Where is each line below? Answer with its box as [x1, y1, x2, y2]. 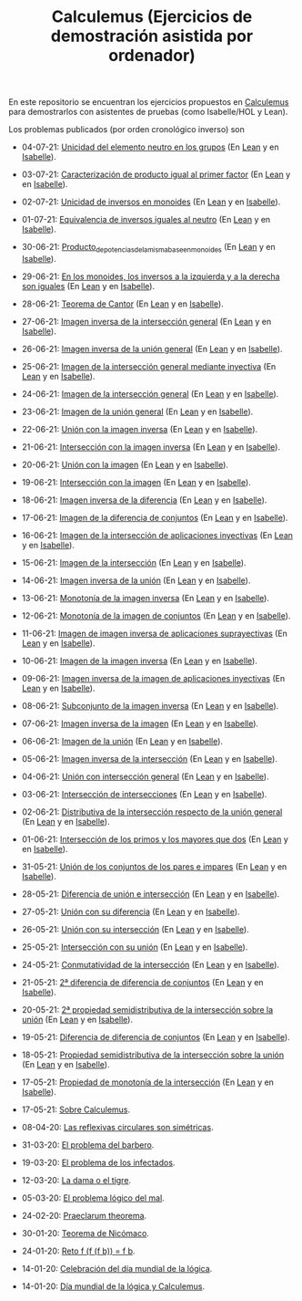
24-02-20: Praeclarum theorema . [21, 1210, 147, 1221]
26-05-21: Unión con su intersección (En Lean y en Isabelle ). [21, 923, 249, 934]
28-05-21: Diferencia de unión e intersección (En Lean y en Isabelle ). [21, 888, 280, 900]
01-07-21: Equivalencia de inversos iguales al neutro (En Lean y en [21, 214, 271, 225]
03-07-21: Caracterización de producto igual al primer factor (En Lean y [21, 169, 291, 180]
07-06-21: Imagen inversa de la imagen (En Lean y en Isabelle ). [21, 718, 259, 729]
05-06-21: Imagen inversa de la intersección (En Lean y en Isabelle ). [21, 753, 278, 764]
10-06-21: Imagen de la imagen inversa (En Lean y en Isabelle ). [21, 655, 258, 666]
